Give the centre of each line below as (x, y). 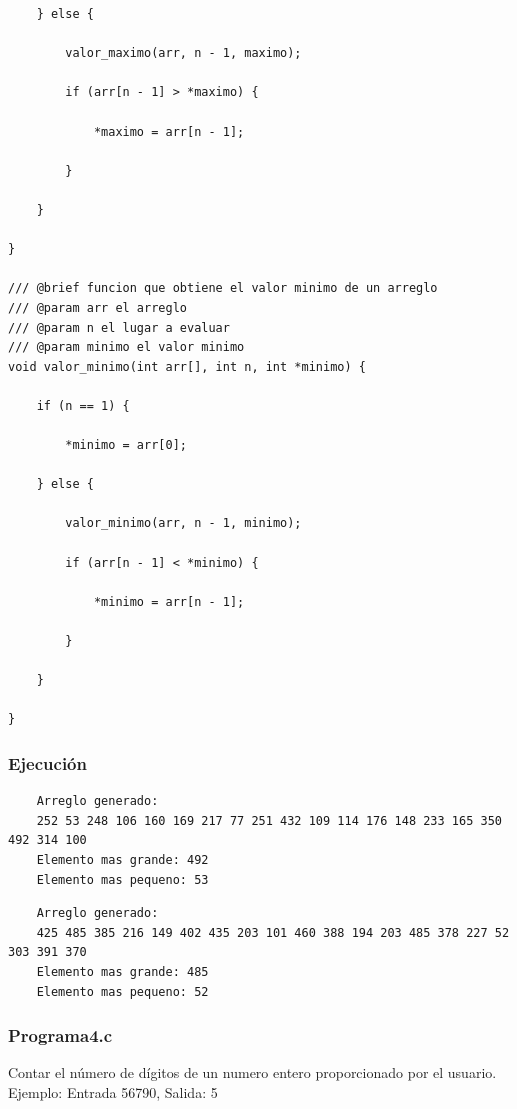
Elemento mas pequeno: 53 (122, 879)
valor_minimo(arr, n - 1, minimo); (183, 523)
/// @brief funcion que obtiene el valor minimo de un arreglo (223, 288)
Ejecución (47, 762)
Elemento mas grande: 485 (122, 971)
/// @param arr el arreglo (97, 307)
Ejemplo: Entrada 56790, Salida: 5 (113, 1091)
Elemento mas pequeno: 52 (122, 991)
